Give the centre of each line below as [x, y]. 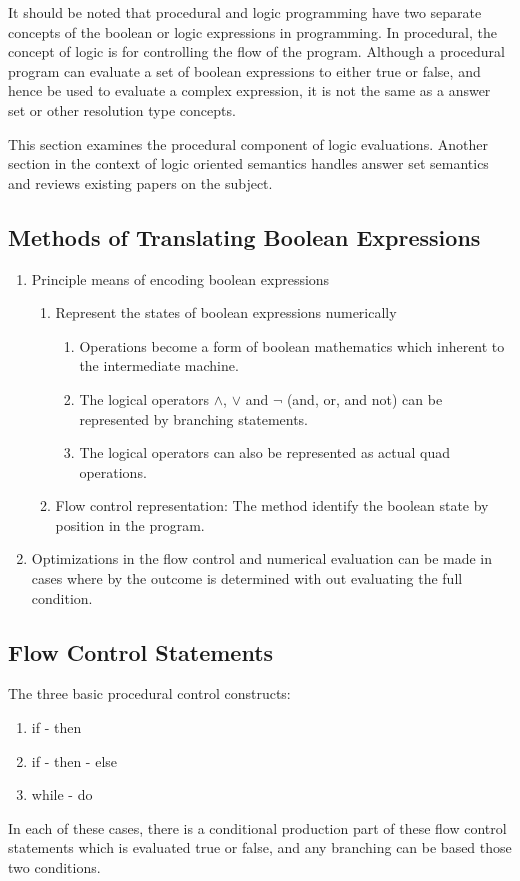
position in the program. [130, 524]
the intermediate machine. [159, 365]
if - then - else [74, 760]
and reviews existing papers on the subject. [140, 182]
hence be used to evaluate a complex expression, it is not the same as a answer [249, 90]
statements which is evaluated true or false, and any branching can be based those [260, 847]
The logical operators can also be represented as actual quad [265, 452]
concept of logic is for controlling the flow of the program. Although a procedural [256, 51]
